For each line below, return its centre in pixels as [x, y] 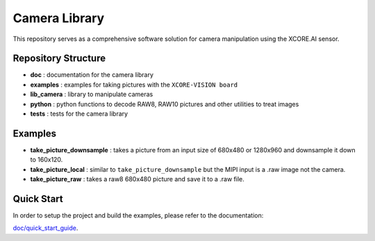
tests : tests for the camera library [79, 114]
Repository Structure [59, 59]
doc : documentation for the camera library [92, 75]
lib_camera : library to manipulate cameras [92, 94]
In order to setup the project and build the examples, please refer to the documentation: [138, 215]
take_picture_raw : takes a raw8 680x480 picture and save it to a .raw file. [137, 179]
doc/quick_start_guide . [45, 228]
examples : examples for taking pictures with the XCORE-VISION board [134, 84]
